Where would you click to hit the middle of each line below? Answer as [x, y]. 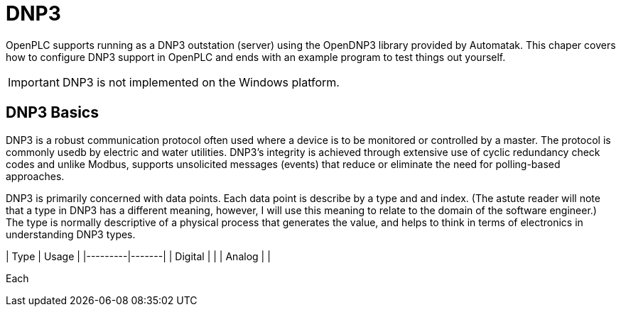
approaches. [35, 176]
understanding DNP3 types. [71, 234]
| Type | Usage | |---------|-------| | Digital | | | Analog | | [138, 256]
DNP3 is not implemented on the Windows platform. [201, 82]
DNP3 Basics [52, 113]
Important [34, 82]
